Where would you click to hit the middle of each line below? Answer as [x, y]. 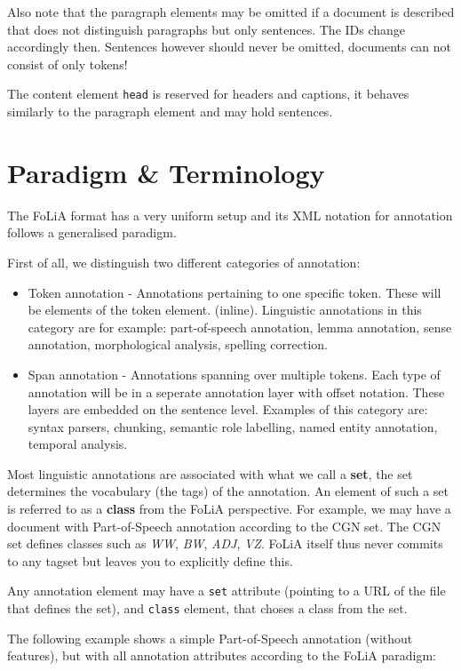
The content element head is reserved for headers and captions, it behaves [208, 94]
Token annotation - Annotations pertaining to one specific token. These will [234, 292]
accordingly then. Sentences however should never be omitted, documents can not [230, 47]
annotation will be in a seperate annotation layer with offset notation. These [236, 391]
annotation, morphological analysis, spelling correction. [178, 344]
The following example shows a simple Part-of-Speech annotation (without [210, 638]
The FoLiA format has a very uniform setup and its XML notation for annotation [230, 215]
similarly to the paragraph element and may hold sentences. [170, 112]
